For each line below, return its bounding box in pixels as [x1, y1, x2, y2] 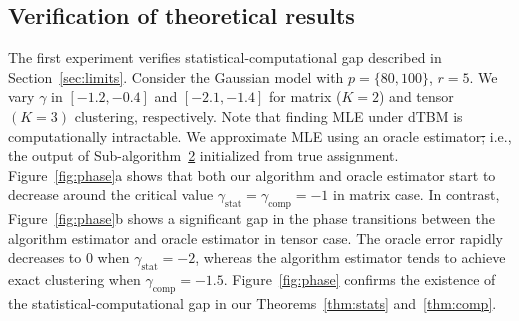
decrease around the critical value [8, 184, 214, 205]
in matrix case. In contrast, [333, 184, 500, 205]
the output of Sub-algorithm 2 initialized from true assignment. [8, 145, 399, 166]
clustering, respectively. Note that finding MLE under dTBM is [74, 105, 463, 126]
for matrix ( [269, 86, 342, 107]
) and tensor [379, 86, 454, 107]
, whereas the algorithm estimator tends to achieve [195, 247, 506, 268]
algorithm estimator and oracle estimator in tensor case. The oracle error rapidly [8, 227, 503, 248]
